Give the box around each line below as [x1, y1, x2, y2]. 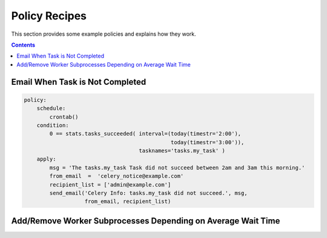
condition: [36, 122, 69, 128]
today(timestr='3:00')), [170, 139, 245, 145]
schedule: [36, 105, 66, 112]
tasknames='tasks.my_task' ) [139, 147, 225, 154]
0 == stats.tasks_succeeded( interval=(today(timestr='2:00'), [49, 130, 242, 137]
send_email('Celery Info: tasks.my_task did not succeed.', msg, [49, 190, 248, 197]
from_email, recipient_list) [84, 198, 171, 205]
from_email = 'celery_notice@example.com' [49, 173, 184, 180]
